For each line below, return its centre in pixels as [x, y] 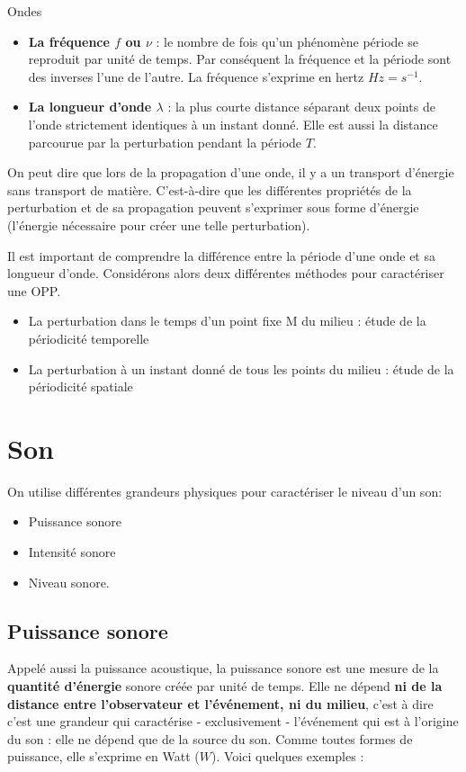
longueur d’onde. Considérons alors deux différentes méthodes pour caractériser [226, 273]
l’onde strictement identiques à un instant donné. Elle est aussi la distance [233, 124]
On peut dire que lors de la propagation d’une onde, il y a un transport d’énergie [231, 172]
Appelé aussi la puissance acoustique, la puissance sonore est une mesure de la [223, 668]
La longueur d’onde [90, 107]
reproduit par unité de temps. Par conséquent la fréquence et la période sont [240, 59]
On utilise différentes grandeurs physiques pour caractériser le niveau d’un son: [225, 491]
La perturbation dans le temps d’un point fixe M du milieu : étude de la [227, 321]
